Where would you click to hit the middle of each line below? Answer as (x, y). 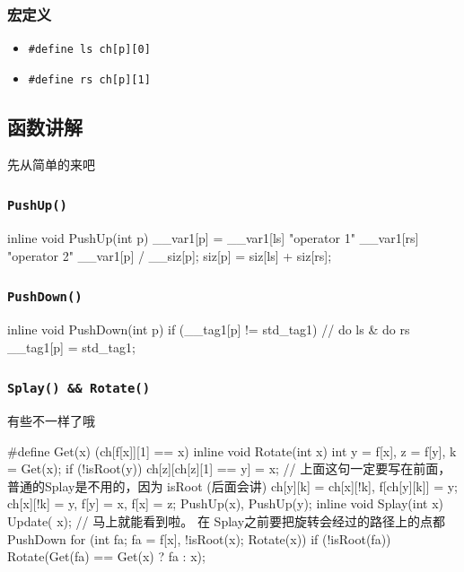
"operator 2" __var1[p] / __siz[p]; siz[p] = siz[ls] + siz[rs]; (170, 255)
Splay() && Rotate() (79, 389)
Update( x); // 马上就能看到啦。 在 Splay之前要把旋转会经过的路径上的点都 (227, 521)
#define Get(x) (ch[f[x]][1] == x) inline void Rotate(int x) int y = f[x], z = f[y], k (232, 451)
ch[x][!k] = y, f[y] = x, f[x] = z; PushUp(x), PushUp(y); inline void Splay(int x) (226, 503)
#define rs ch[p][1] (89, 79)
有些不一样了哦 (51, 421)
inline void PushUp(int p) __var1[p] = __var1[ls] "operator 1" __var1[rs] (213, 238)
